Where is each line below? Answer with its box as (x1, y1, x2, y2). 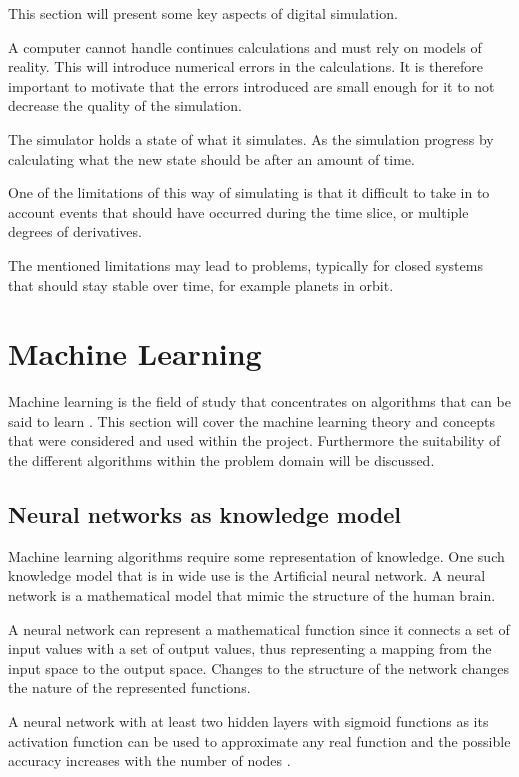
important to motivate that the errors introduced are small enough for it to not (8, 75, 495, 96)
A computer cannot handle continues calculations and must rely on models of (8, 36, 482, 57)
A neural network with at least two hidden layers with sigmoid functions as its (8, 710, 489, 731)
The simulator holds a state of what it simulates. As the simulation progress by (8, 128, 494, 149)
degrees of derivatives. (8, 221, 142, 242)
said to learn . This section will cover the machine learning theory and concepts (8, 410, 495, 431)
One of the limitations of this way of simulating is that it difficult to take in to (8, 182, 490, 203)
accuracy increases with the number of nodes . (8, 750, 291, 771)
